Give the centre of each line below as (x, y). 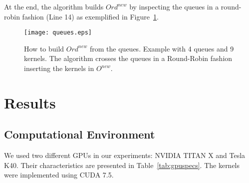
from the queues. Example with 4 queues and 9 (162, 48)
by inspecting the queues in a (174, 6)
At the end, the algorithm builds (54, 6)
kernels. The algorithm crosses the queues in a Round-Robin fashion (128, 58)
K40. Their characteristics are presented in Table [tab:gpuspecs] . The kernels (122, 165)
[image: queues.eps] (58, 33)
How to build (44, 48)
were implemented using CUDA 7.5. (59, 175)
